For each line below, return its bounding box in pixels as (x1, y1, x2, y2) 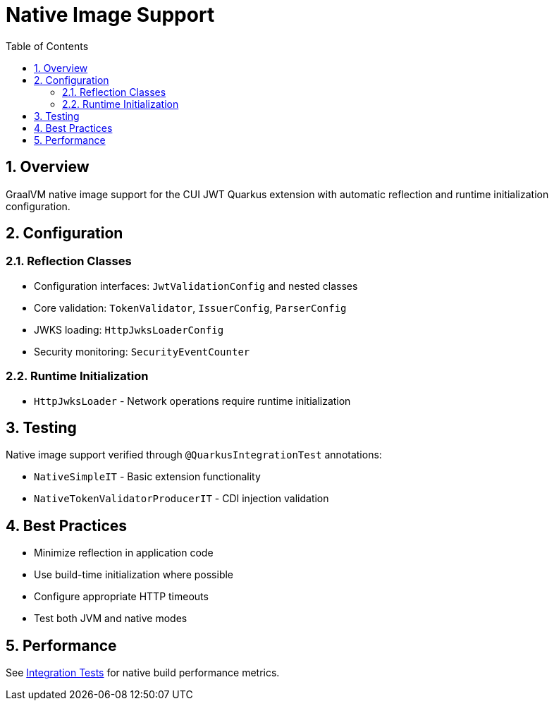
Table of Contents (6, 39, 89, 52)
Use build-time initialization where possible (34, 568, 234, 581)
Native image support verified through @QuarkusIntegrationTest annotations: (6, 449, 382, 461)
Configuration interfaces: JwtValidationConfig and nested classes (34, 279, 358, 292)
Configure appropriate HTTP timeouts (34, 590, 209, 603)
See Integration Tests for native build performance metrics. (6, 667, 280, 679)
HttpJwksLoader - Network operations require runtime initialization (34, 394, 351, 407)
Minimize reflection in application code (34, 547, 214, 559)
